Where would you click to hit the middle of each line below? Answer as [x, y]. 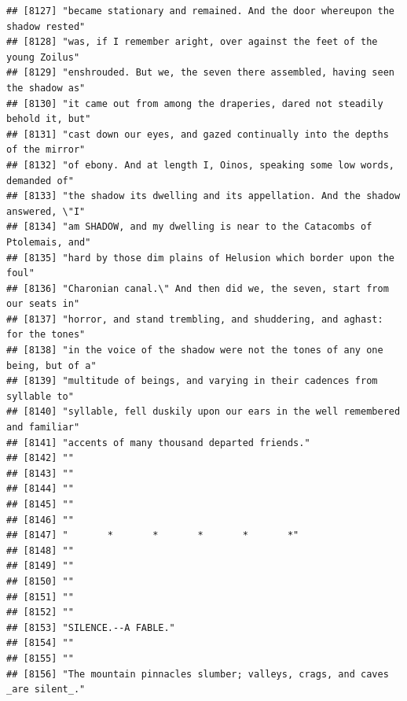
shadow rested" [46, 26]
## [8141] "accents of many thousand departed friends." [158, 443]
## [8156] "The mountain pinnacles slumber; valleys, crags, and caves [198, 674]
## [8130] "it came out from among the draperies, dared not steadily [195, 103]
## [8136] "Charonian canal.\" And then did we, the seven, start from [198, 288]
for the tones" [46, 335]
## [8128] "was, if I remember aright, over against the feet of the [192, 42]
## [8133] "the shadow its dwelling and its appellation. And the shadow [203, 196]
